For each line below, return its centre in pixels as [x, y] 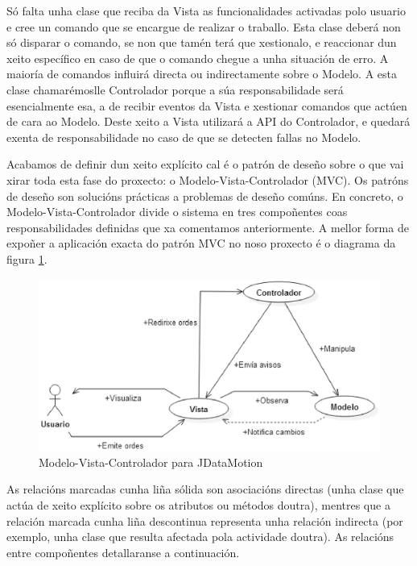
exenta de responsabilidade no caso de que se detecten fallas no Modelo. [184, 137]
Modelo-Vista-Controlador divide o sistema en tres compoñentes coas [177, 212]
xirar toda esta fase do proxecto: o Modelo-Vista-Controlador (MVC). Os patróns [208, 179]
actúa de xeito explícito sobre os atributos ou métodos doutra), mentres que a [198, 504]
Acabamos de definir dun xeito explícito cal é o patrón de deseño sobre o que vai [205, 164]
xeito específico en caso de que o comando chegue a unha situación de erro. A [198, 58]
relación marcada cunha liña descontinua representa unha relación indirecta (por [205, 520]
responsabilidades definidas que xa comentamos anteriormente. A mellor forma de [208, 227]
